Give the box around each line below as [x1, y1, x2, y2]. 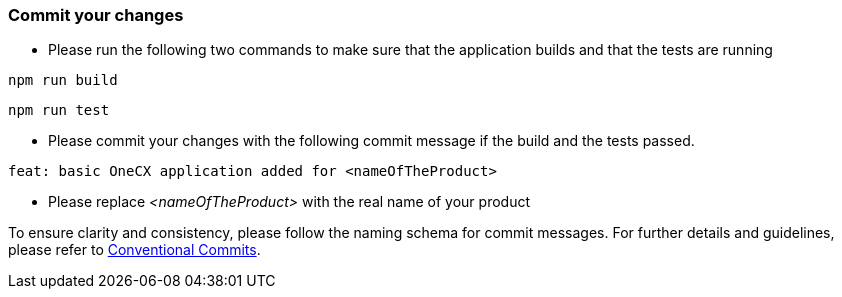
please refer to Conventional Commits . [8, 241, 261, 259]
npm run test [8, 102, 110, 119]
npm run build [8, 72, 118, 89]
